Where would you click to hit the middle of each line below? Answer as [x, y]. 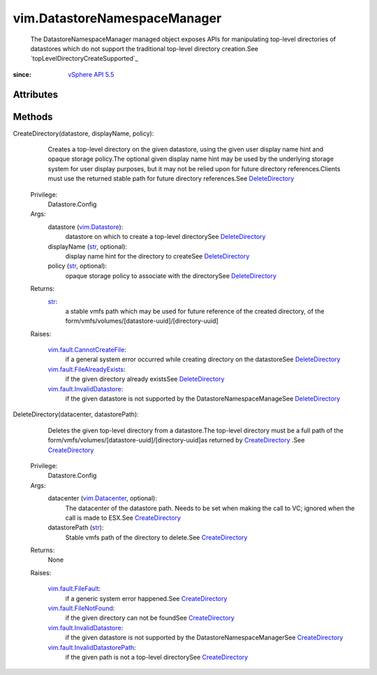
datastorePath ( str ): [76, 528]
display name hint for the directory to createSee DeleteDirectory [157, 256]
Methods [33, 116]
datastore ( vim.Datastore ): [86, 226]
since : [22, 74]
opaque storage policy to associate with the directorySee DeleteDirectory [171, 275]
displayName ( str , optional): [88, 246]
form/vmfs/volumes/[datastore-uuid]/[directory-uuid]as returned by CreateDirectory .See [176, 440]
